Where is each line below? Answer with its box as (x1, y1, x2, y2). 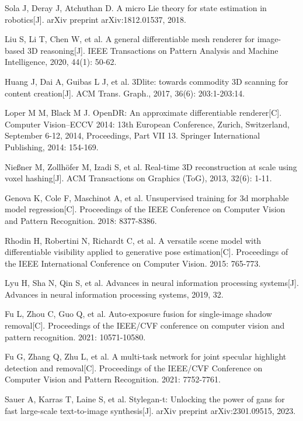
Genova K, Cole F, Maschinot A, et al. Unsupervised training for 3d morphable (5, 191, 289, 203)
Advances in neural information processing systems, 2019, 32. (5, 288, 224, 300)
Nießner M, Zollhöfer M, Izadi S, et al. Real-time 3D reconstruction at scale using (5, 160, 297, 172)
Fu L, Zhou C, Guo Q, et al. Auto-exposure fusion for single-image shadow (5, 308, 272, 320)
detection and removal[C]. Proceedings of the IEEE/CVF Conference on (5, 361, 263, 374)
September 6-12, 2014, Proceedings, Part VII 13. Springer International (5, 129, 260, 142)
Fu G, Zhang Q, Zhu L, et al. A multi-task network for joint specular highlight (5, 350, 287, 363)
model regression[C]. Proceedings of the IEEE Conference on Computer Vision (5, 203, 285, 215)
